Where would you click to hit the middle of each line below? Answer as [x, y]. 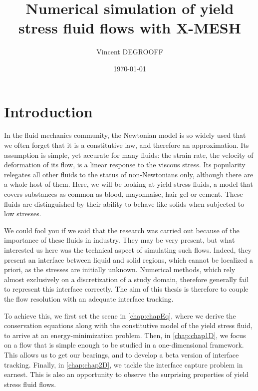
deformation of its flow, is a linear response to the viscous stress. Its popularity [125, 165]
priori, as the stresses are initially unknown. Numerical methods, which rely [120, 269]
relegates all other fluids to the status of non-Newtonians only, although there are [129, 174]
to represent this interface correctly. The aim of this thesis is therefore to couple [126, 289]
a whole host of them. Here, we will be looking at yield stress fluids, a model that [129, 184]
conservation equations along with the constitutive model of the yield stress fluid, [128, 325]
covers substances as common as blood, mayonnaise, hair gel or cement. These [124, 194]
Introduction [48, 111]
